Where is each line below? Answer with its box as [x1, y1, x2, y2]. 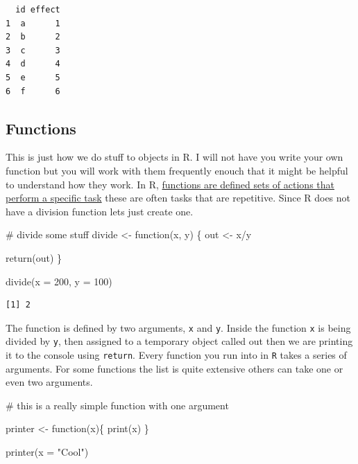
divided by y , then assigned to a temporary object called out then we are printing [6, 334, 353, 348]
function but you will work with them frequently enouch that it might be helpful [6, 163, 348, 177]
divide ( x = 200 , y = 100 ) [6, 274, 112, 288]
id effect [15, 5, 60, 15]
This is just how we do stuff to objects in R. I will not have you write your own [6, 150, 343, 164]
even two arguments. [6, 375, 93, 389]
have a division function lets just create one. [6, 204, 194, 218]
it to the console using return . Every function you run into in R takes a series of [6, 348, 347, 362]
